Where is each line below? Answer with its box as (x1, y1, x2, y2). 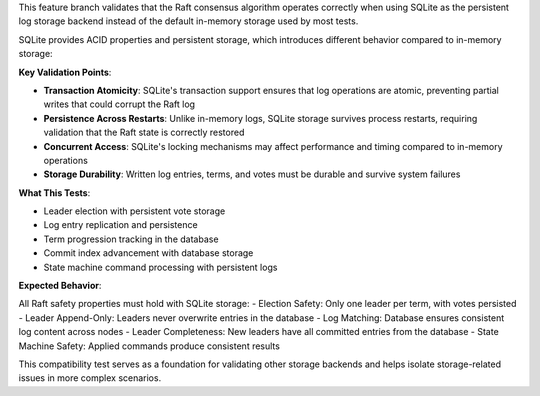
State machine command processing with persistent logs (43, 261, 278, 273)
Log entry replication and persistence (43, 219, 199, 231)
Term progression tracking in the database (43, 233, 219, 245)
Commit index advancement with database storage (43, 247, 254, 259)
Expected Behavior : (18, 280, 102, 292)
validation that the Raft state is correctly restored (43, 126, 245, 139)
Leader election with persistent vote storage (43, 205, 226, 217)
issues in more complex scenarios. (18, 372, 162, 384)
